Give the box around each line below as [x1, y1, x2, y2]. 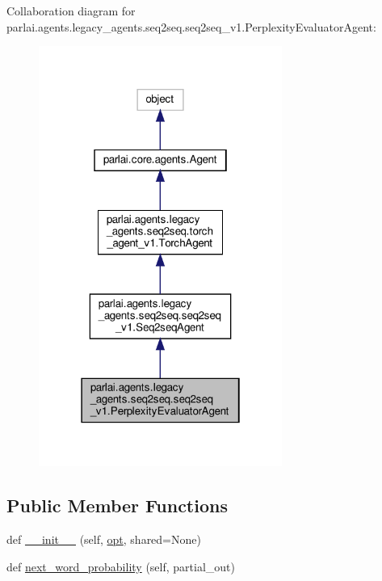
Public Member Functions [6, 493, 228, 518]
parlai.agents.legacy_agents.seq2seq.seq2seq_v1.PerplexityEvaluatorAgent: [6, 18, 376, 35]
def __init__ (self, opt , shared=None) [6, 531, 201, 548]
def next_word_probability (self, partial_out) [6, 558, 235, 575]
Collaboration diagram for [6, 2, 136, 19]
